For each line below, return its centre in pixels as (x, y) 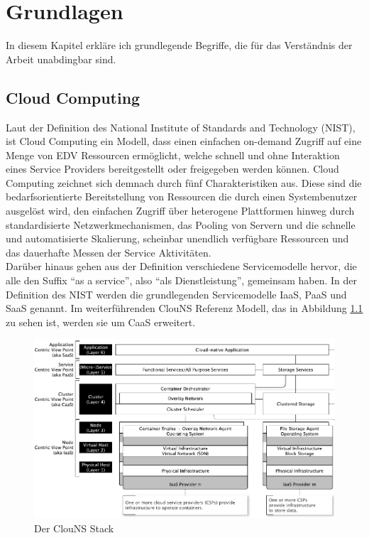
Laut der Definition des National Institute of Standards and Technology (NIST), (181, 127)
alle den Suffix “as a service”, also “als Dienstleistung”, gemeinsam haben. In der (182, 280)
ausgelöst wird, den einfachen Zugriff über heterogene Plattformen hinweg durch (180, 211)
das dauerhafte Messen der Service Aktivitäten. (109, 252)
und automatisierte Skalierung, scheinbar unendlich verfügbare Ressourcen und (177, 238)
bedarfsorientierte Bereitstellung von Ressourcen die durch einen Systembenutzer (182, 197)
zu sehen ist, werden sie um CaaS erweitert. (101, 322)
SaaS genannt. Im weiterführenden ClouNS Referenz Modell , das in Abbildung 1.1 (184, 308)
